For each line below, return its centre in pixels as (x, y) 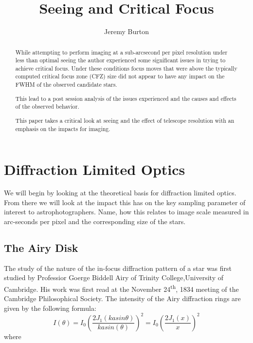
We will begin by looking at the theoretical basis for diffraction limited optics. (120, 193)
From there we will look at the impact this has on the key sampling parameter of (125, 202)
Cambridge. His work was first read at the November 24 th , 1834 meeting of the (121, 288)
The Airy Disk (41, 247)
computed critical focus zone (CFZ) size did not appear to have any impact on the (120, 76)
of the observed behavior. (47, 106)
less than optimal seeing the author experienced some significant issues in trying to (120, 60)
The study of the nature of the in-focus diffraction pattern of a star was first (118, 268)
